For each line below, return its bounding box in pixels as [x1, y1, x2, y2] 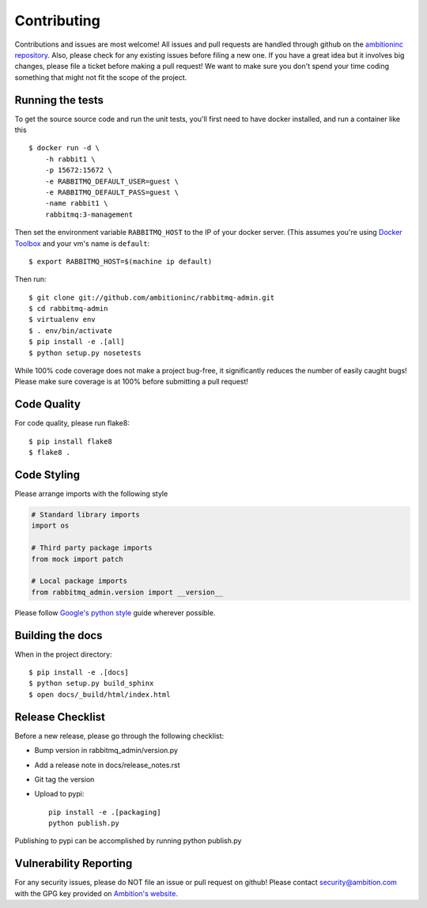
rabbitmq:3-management [44, 210, 134, 219]
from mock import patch [31, 554, 124, 563]
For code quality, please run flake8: [14, 418, 130, 428]
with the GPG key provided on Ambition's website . [14, 888, 178, 898]
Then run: [14, 274, 47, 284]
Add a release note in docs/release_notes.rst [34, 760, 181, 770]
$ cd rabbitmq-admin [28, 305, 108, 313]
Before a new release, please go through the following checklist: [14, 731, 225, 740]
